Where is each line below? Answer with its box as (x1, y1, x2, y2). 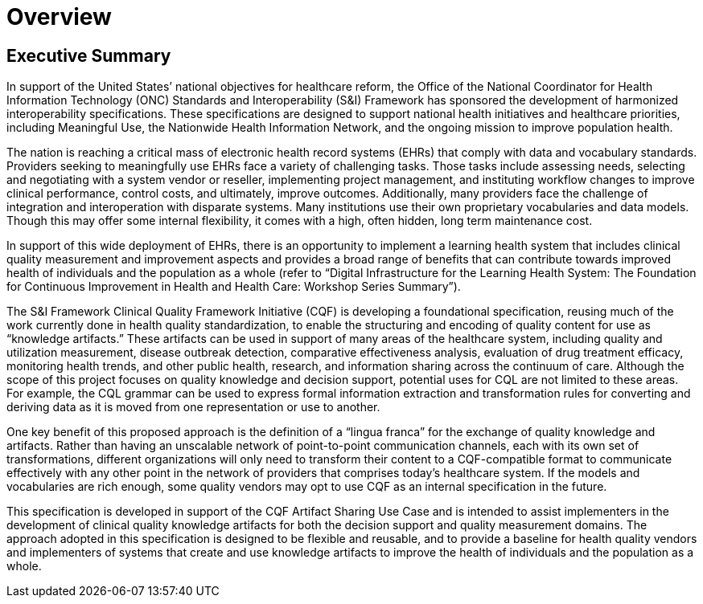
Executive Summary (6, 45, 171, 66)
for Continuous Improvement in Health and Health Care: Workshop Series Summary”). (6, 280, 461, 294)
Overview (6, 3, 112, 31)
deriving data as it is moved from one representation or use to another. (6, 400, 380, 414)
